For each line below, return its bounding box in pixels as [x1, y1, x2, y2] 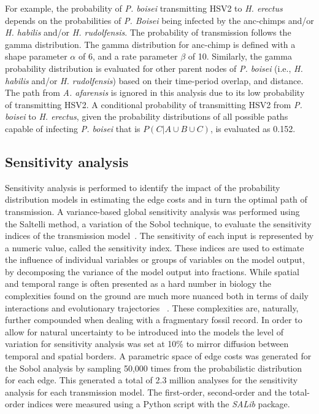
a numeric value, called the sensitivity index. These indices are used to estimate [5, 241, 304, 254]
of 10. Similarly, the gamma [188, 50, 292, 63]
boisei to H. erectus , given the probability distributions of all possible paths [5, 110, 288, 123]
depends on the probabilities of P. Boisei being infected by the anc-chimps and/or [5, 14, 314, 26]
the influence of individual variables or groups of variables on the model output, [5, 253, 305, 266]
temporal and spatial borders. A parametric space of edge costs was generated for [5, 350, 312, 362]
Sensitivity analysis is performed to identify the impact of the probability [5, 181, 280, 193]
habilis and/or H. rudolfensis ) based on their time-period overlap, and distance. [5, 74, 304, 87]
